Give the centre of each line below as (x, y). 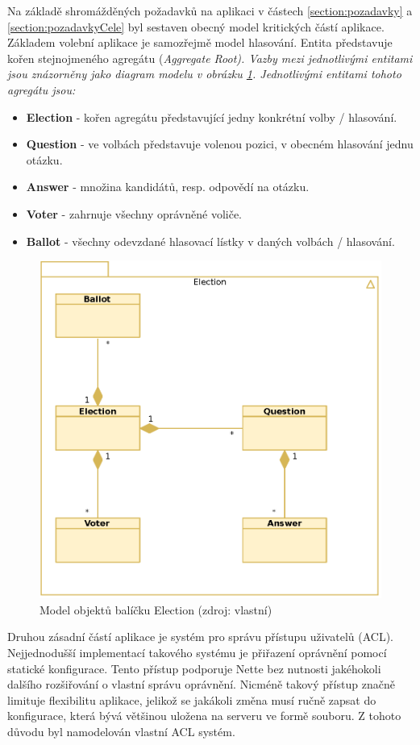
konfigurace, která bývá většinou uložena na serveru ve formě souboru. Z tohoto (204, 716)
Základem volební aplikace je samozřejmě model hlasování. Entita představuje (200, 42)
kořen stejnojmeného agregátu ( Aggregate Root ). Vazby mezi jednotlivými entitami (210, 58)
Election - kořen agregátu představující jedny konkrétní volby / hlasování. (212, 117)
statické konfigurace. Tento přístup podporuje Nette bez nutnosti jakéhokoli (194, 668)
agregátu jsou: (42, 89)
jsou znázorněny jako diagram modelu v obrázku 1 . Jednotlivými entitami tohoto (204, 74)
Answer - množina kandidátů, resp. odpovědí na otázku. (168, 187)
